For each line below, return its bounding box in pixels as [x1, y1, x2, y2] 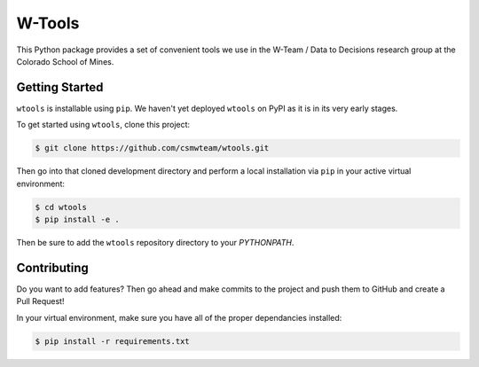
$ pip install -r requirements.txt [35, 336, 190, 346]
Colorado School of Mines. [16, 56, 114, 66]
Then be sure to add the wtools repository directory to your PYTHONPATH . [16, 237, 294, 247]
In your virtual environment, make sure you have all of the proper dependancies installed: [16, 312, 342, 323]
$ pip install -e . [35, 214, 120, 224]
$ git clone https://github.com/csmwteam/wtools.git [35, 143, 270, 153]
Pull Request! [16, 296, 65, 307]
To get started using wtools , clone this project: [16, 120, 191, 130]
